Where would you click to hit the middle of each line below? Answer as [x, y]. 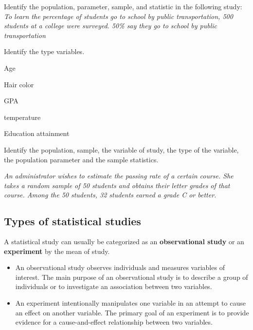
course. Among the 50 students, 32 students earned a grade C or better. [110, 195]
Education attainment [37, 133]
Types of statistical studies [72, 221]
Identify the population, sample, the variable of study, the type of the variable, [121, 149]
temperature [22, 117]
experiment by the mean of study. [57, 251]
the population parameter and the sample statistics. [81, 159]
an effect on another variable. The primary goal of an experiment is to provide [132, 312]
